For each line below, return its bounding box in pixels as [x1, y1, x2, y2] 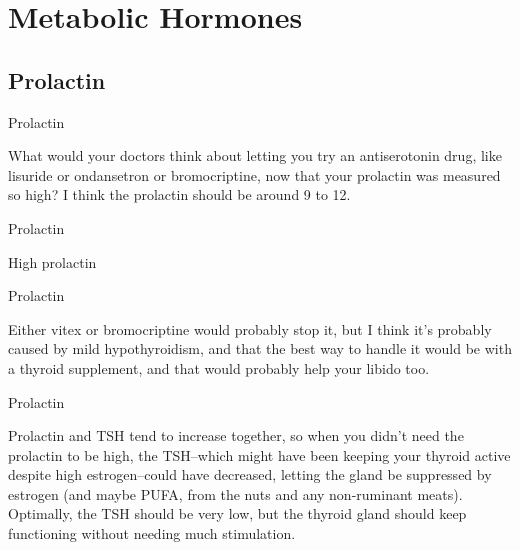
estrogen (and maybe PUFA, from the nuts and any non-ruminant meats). [8, 483, 463, 504]
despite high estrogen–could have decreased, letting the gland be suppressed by [8, 464, 492, 485]
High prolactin [8, 251, 97, 272]
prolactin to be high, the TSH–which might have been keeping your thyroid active [8, 444, 511, 465]
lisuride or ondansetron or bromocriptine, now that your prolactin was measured [8, 164, 501, 185]
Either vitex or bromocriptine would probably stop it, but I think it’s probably [8, 318, 492, 339]
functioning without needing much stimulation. [8, 523, 296, 544]
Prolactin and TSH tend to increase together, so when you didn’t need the [8, 425, 464, 446]
